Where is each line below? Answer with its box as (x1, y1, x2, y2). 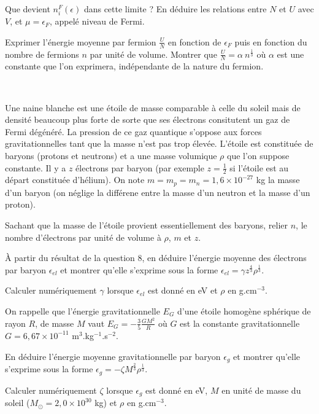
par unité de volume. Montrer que (90, 47, 217, 60)
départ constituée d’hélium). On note (5, 173, 145, 186)
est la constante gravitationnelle (180, 316, 300, 329)
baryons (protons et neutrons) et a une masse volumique (5, 149, 217, 162)
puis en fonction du (234, 35, 307, 48)
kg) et (94, 396, 117, 409)
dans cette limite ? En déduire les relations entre (83, 2, 267, 15)
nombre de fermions (5, 47, 79, 60)
